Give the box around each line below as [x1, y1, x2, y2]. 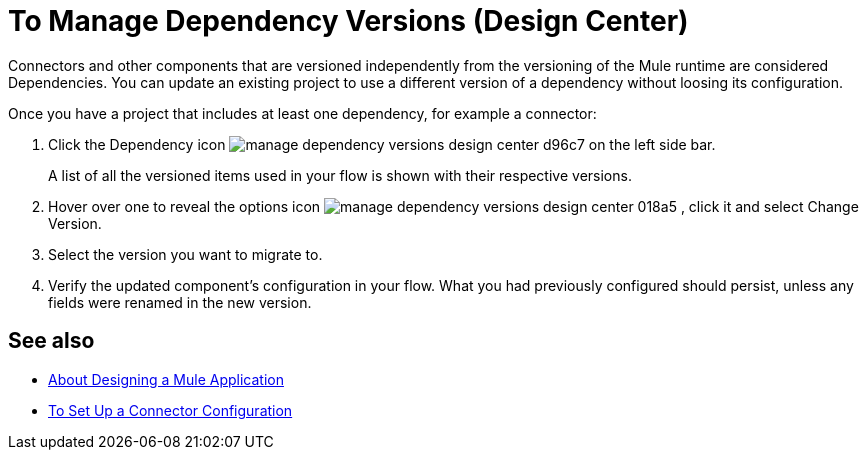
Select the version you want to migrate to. [48, 245, 323, 263]
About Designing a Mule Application [48, 370, 284, 388]
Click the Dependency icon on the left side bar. [48, 135, 716, 153]
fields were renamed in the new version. [48, 293, 312, 311]
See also [8, 328, 95, 354]
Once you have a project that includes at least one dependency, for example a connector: [8, 104, 597, 122]
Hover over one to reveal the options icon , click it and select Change [48, 197, 859, 215]
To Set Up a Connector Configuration [48, 401, 293, 419]
